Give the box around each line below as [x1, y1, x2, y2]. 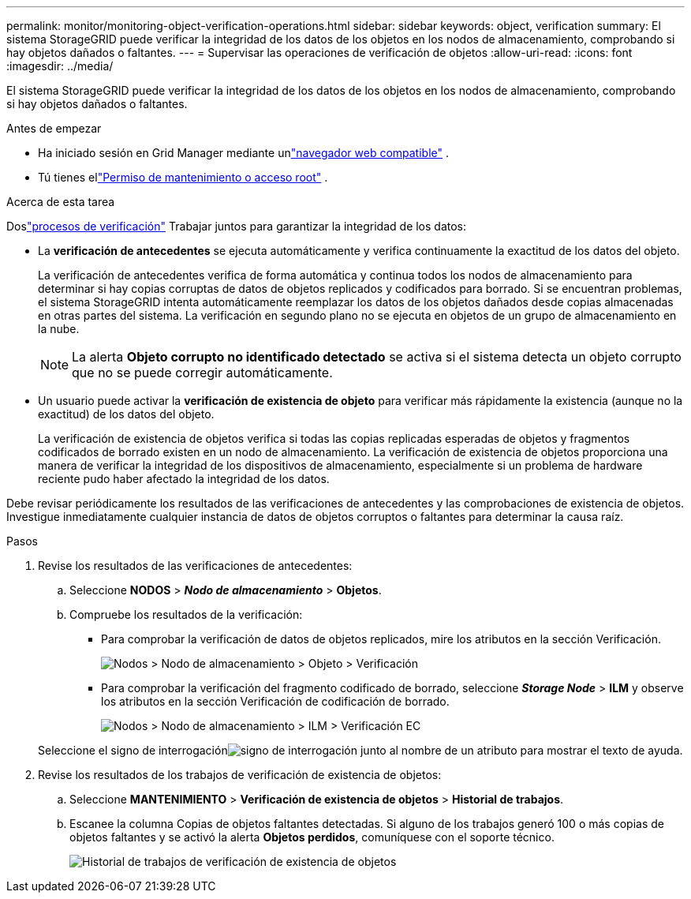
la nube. [38, 322, 80, 335]
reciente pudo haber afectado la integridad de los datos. [38, 472, 330, 485]
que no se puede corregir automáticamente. [72, 365, 333, 380]
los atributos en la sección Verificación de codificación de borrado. [101, 695, 450, 708]
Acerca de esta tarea [6, 195, 115, 208]
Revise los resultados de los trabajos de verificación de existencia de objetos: [38, 768, 442, 781]
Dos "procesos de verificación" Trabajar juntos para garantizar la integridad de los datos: [6, 219, 467, 233]
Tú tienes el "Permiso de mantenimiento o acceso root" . [38, 170, 328, 184]
